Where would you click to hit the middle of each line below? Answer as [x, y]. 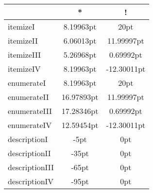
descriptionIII [31, 167]
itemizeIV [24, 69]
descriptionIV [31, 181]
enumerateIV [30, 125]
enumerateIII [30, 111]
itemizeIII [24, 55]
